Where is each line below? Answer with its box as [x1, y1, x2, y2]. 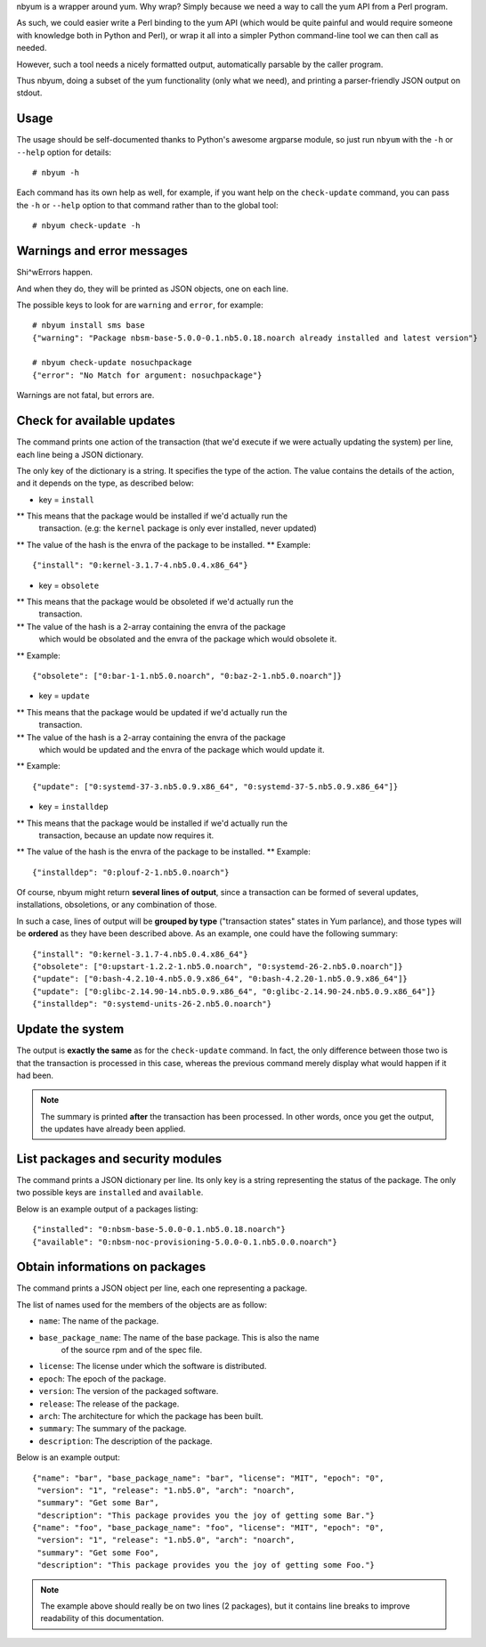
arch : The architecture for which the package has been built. [38, 1410, 263, 1421]
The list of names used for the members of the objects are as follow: [16, 1299, 267, 1309]
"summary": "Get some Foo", [36, 1547, 159, 1558]
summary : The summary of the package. [38, 1423, 187, 1434]
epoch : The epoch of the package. [38, 1373, 166, 1384]
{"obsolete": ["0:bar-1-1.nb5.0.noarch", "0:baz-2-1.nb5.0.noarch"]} [32, 671, 343, 681]
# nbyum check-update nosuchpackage [32, 357, 192, 368]
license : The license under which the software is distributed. [38, 1361, 267, 1372]
